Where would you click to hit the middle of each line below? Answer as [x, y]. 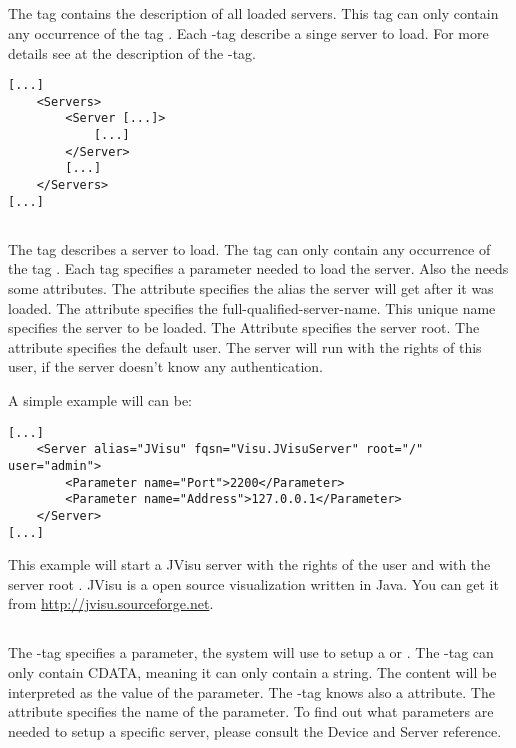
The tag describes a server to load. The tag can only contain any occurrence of [249, 248]
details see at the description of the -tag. [132, 52]
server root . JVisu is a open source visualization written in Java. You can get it [253, 583]
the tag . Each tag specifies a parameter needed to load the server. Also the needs [258, 268]
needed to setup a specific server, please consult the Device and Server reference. [255, 730]
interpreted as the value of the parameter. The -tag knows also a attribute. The [251, 691]
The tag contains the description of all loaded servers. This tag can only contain [253, 13]
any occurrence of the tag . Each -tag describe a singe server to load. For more [248, 32]
